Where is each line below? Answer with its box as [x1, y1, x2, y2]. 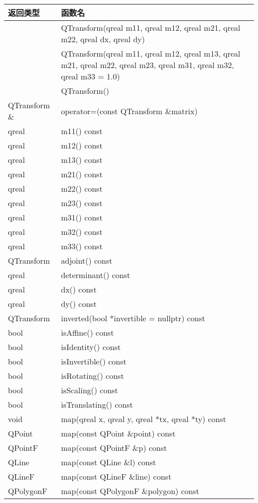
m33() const [61, 240, 103, 252]
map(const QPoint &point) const [61, 428, 176, 439]
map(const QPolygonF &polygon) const [61, 485, 199, 497]
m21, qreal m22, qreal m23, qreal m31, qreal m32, [61, 59, 234, 71]
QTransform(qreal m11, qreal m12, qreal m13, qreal [61, 48, 241, 59]
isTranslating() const [61, 399, 133, 410]
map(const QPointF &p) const [61, 442, 167, 453]
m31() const [61, 212, 103, 223]
